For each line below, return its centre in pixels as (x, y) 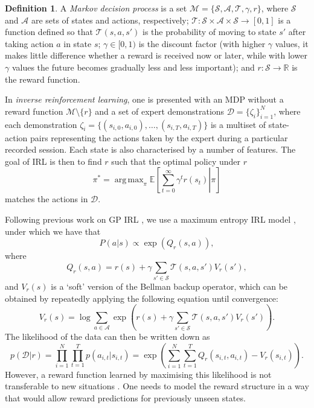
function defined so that (49, 32)
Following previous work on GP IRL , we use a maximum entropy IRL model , (150, 219)
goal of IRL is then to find (53, 161)
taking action (29, 43)
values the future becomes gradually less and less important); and (133, 67)
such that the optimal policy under (176, 161)
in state (78, 43)
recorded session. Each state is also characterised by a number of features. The (150, 149)
